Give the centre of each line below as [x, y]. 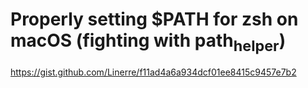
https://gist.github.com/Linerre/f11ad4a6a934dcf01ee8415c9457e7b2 [153, 72]
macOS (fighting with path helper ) [148, 42]
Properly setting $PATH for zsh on [154, 19]
